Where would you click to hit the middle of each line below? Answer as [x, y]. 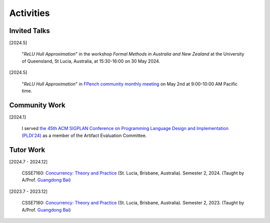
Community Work [37, 105]
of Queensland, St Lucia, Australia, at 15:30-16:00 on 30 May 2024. [91, 61]
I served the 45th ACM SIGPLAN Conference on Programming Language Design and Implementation [125, 128]
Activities [29, 13]
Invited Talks [29, 31]
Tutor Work [27, 150]
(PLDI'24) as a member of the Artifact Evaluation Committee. [84, 135]
